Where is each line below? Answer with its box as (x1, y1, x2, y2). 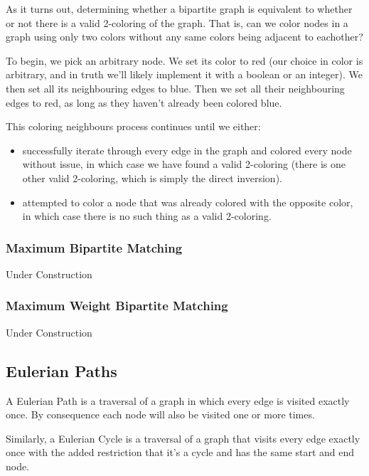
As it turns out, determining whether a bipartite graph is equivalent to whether (6, 1, 353, 16)
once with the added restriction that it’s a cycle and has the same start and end (6, 445, 355, 460)
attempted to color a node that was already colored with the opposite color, (22, 194, 353, 209)
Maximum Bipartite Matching (6, 238, 183, 256)
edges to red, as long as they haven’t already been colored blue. (6, 95, 282, 110)
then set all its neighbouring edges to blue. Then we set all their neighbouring (6, 80, 345, 95)
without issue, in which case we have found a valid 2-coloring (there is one (22, 157, 346, 171)
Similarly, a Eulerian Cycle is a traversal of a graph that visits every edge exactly (6, 430, 360, 445)
